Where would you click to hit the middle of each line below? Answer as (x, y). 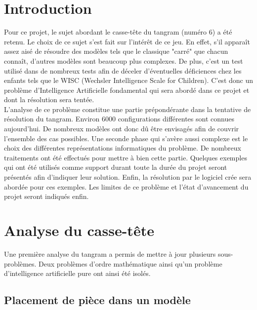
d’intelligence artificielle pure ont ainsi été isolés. (77, 273)
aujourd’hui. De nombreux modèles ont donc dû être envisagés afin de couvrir (122, 129)
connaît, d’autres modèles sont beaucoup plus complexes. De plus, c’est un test (124, 60)
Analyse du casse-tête (79, 230)
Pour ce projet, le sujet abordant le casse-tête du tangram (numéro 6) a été (118, 32)
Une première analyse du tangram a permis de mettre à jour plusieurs (110, 253)
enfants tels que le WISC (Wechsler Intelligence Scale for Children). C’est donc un (129, 80)
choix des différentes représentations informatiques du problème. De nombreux (123, 148)
